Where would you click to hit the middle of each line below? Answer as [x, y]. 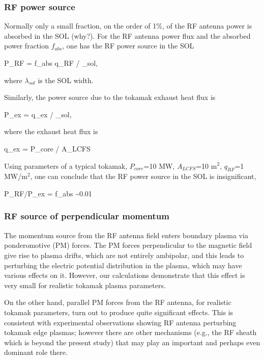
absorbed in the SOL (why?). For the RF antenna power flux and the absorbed [127, 35]
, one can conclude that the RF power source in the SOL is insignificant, [143, 176]
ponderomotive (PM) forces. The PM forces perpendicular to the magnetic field [128, 245]
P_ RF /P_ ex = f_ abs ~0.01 [48, 193]
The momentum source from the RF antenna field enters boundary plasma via [126, 235]
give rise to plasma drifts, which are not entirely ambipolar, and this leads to [124, 255]
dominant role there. [36, 352]
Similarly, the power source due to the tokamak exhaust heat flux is [110, 97]
